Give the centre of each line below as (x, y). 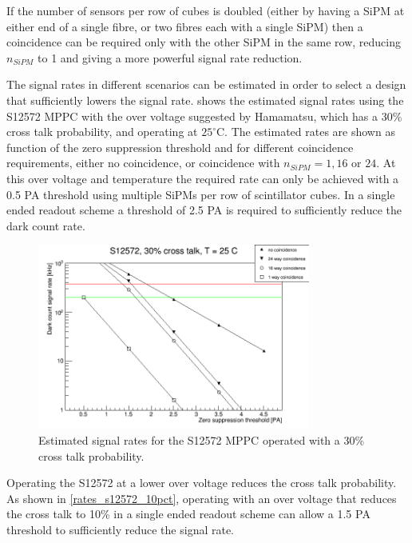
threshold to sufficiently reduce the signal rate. (121, 529)
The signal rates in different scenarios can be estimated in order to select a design (206, 84)
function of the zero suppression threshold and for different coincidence (180, 147)
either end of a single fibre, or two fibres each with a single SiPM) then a (185, 26)
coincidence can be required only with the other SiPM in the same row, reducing (204, 42)
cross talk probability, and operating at (102, 132)
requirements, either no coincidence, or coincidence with (143, 163)
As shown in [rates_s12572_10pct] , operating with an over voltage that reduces (202, 498)
